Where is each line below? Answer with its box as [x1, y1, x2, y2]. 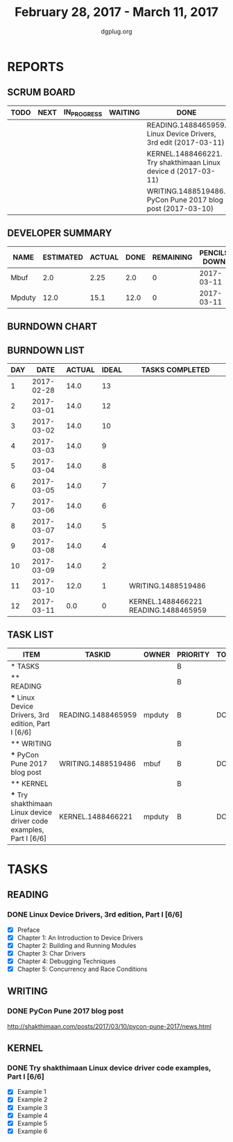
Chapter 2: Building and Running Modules [17, 941, 137, 949]
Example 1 [17, 1088, 46, 1096]
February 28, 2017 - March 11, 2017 [15, 4, 218, 20]
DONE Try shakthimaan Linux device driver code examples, [7, 1063, 212, 1073]
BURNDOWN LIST [7, 344, 85, 356]
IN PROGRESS [63, 107, 103, 118]
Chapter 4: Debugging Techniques [17, 957, 116, 965]
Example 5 [17, 1119, 48, 1127]
